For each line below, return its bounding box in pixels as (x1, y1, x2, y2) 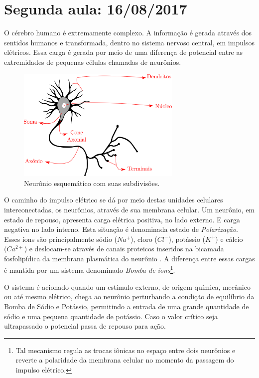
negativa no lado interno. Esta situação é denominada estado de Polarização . (4, 224, 238, 234)
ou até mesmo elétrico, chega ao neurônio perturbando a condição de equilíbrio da (4, 291, 255, 302)
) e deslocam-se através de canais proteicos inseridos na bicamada (24, 243, 224, 254)
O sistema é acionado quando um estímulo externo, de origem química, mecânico (4, 281, 251, 292)
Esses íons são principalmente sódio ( (4, 233, 118, 244)
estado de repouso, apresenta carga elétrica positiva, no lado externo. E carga (4, 214, 240, 224)
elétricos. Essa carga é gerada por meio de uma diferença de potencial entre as (4, 47, 243, 57)
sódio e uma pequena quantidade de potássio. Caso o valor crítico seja (4, 311, 218, 321)
